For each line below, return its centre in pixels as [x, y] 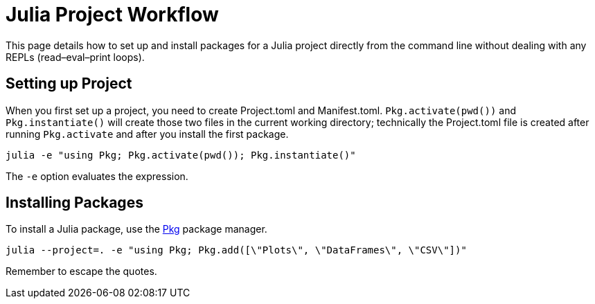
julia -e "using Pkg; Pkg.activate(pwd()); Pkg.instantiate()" [181, 155]
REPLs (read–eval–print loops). [75, 57]
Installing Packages [74, 203]
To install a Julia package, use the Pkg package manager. [136, 229]
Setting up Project [69, 84]
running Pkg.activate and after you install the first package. [147, 134]
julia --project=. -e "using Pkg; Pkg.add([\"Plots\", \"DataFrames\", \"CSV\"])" [236, 250]
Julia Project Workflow [112, 15]
